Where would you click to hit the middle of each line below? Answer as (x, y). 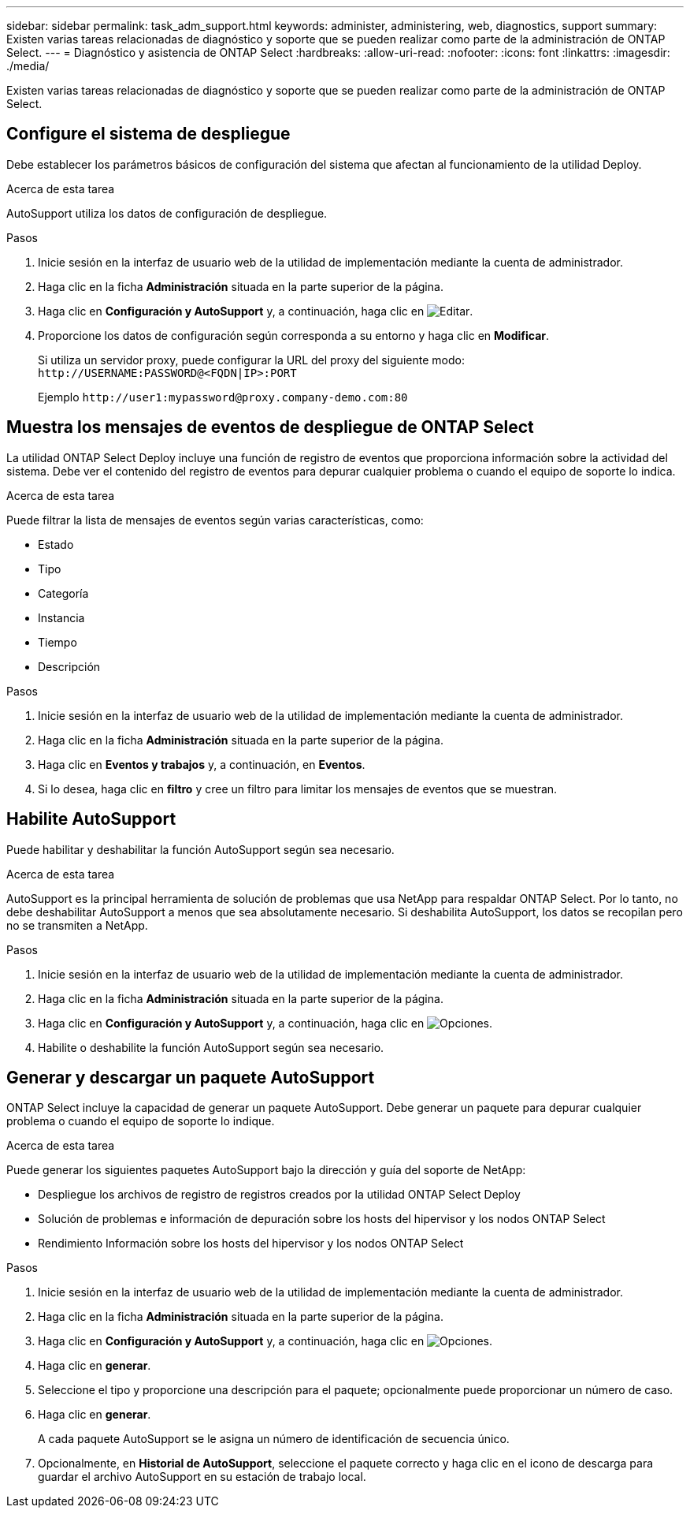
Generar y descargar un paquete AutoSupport (191, 1077)
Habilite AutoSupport (91, 819)
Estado (56, 544)
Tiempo (57, 642)
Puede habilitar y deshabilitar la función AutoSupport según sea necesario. (200, 849)
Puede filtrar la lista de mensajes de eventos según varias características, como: (215, 520)
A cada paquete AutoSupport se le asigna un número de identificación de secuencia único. (274, 1439)
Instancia (61, 617)
